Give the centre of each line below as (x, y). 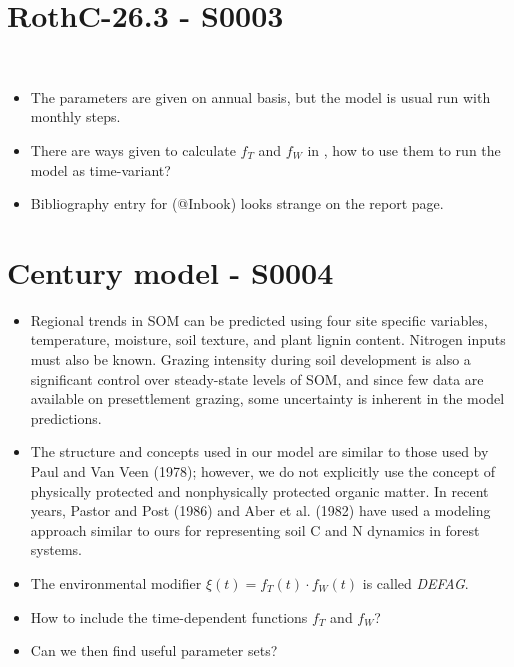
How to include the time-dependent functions (169, 616)
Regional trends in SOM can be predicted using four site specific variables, (259, 319)
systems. (56, 549)
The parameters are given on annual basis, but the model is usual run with (260, 96)
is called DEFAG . (415, 582)
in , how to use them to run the (404, 149)
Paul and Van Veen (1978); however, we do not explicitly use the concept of (263, 470)
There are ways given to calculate (133, 149)
